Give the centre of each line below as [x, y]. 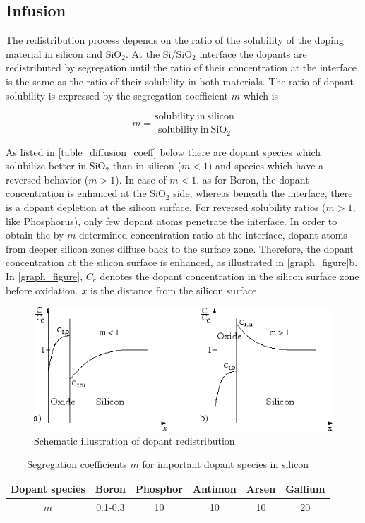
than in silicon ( [147, 166]
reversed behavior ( [47, 179]
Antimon [214, 488]
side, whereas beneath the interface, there [263, 193]
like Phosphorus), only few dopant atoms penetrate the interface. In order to [172, 221]
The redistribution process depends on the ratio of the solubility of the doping [175, 40]
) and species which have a [266, 166]
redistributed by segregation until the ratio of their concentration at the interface [181, 67]
